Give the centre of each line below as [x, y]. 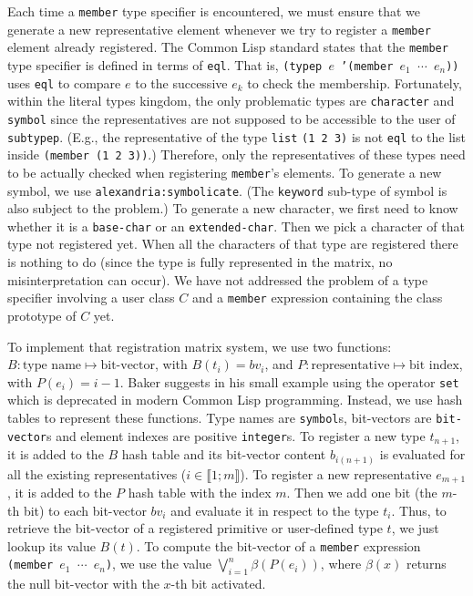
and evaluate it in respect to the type [275, 510]
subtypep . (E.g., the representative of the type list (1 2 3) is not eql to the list [236, 136]
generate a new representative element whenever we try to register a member [219, 29]
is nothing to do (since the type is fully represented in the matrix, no [200, 262]
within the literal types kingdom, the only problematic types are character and [231, 101]
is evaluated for [422, 454]
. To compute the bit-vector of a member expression [278, 545]
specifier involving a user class [91, 298]
